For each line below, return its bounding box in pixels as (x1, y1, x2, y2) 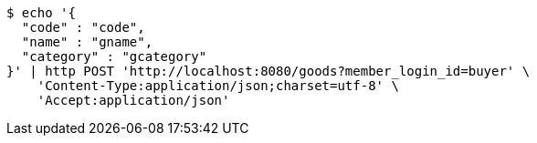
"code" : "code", (21, 20, 145, 35)
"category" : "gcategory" (21, 49, 207, 64)
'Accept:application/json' (37, 93, 230, 107)
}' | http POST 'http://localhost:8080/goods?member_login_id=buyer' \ (6, 64, 531, 78)
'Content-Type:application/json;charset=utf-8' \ (37, 78, 399, 93)
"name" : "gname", (21, 35, 153, 49)
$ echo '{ (6, 5, 76, 20)
